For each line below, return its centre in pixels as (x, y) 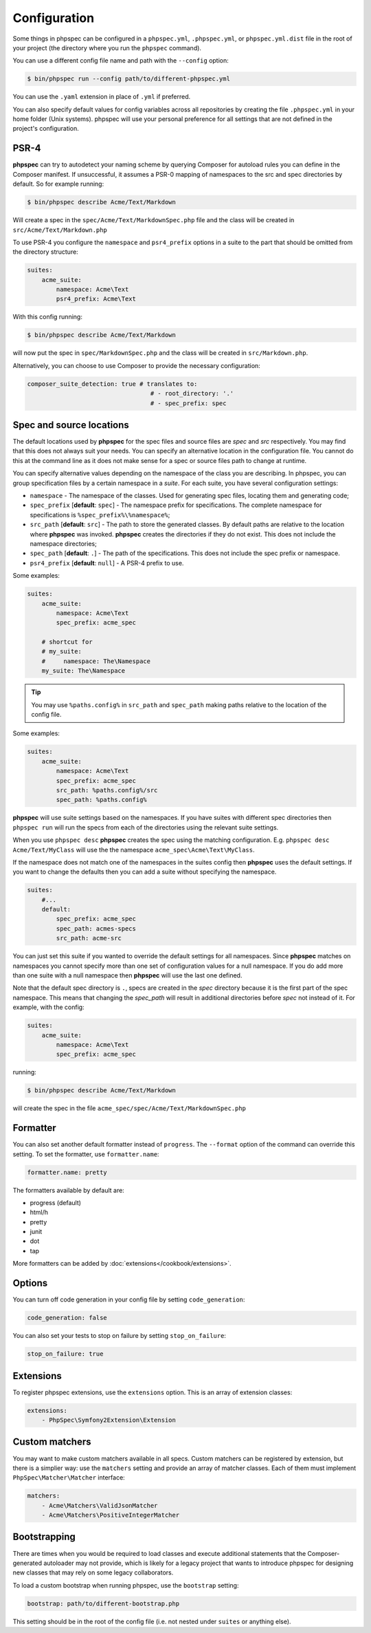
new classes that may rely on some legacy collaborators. (93, 1572)
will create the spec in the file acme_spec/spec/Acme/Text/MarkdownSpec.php (130, 1108)
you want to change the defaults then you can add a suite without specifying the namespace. (145, 872)
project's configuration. (46, 129)
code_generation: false (67, 1318)
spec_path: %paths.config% (101, 800)
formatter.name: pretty (67, 1172)
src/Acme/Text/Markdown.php (60, 230)
